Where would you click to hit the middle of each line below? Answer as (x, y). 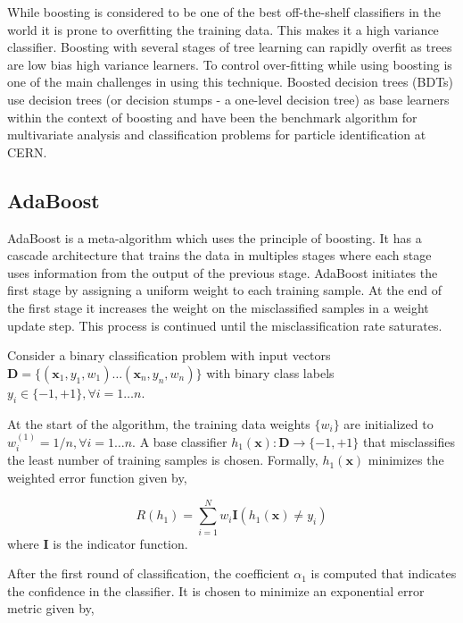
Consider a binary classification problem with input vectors (169, 355)
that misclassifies (409, 441)
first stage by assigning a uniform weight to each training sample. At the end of (224, 290)
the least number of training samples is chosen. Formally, (163, 460)
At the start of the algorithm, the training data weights (159, 423)
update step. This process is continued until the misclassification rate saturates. (225, 325)
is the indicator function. (120, 543)
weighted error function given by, (97, 477)
